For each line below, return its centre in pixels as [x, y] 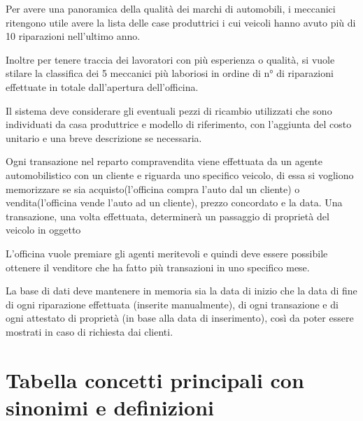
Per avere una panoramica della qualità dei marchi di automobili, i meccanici [171, 8]
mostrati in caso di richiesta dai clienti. [90, 331]
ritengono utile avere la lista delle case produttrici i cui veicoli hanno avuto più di [181, 22]
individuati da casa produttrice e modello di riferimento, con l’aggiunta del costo [179, 124]
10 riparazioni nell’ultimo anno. [73, 36]
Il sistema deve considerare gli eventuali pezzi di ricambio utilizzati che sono [169, 110]
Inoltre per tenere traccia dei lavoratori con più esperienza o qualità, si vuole [170, 59]
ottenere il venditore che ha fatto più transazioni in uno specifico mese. [158, 267]
